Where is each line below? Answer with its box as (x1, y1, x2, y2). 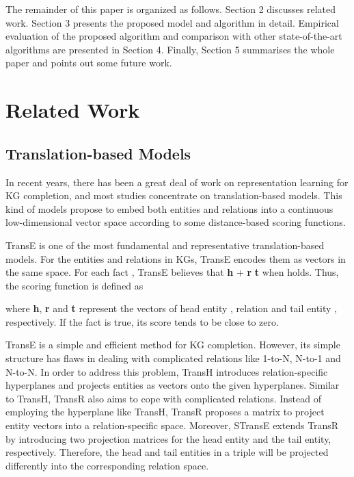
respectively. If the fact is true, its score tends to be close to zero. (5, 314, 279, 328)
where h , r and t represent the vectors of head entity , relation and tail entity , (5, 301, 337, 315)
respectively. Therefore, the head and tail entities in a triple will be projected (5, 445, 329, 459)
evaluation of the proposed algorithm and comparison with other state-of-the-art (5, 29, 342, 43)
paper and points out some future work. (5, 55, 172, 70)
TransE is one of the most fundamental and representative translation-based (5, 237, 325, 252)
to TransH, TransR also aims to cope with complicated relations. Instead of (5, 391, 321, 405)
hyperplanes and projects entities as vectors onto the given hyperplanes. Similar (5, 378, 340, 392)
